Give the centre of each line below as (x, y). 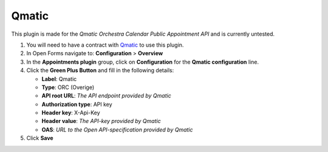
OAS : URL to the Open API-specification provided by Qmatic (117, 130)
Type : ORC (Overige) (68, 87)
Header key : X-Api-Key (71, 113)
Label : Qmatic (59, 79)
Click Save (40, 138)
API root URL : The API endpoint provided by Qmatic (106, 96)
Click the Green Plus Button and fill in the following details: (100, 70)
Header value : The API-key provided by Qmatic (101, 121)
